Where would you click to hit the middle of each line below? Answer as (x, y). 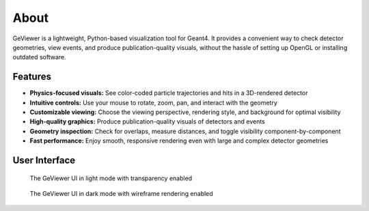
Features (32, 77)
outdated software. (39, 57)
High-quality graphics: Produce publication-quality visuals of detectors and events (148, 122)
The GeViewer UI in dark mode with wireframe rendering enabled (121, 193)
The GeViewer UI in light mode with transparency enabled (111, 178)
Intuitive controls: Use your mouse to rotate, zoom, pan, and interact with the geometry (154, 102)
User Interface (44, 160)
